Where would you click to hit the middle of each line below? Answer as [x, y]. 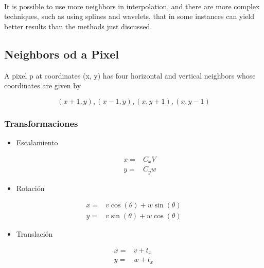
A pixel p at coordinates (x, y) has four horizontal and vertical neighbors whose [130, 75]
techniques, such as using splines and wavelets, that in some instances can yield [129, 16]
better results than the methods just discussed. [78, 26]
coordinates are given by [43, 85]
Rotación [30, 188]
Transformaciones [41, 123]
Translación [34, 234]
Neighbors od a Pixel [61, 54]
